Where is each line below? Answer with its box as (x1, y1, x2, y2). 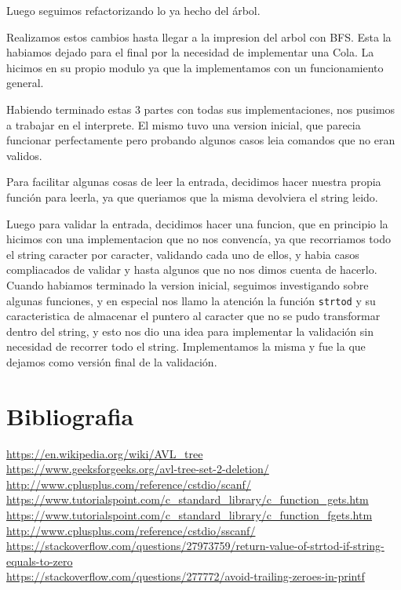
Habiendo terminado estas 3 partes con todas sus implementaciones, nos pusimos (6, 100, 396, 117)
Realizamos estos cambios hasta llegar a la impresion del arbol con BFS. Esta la (6, 28, 392, 45)
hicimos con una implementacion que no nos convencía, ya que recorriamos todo (6, 231, 391, 247)
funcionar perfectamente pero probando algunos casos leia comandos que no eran (6, 132, 396, 148)
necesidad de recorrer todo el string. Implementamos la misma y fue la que (6, 338, 366, 355)
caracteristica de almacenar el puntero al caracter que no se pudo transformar (6, 308, 381, 324)
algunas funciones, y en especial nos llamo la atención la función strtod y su (6, 292, 376, 308)
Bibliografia (6, 399, 134, 432)
